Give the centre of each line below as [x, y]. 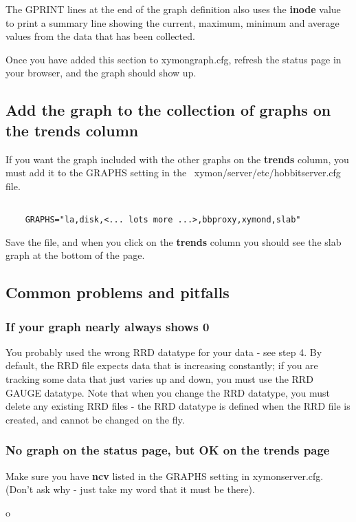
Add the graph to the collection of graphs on [168, 110]
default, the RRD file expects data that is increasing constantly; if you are [162, 365]
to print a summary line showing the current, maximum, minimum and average [173, 22]
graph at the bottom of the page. [75, 255]
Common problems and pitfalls [118, 292]
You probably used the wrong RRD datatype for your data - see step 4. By [164, 352]
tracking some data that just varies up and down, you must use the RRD [159, 379]
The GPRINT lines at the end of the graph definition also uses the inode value [173, 9]
